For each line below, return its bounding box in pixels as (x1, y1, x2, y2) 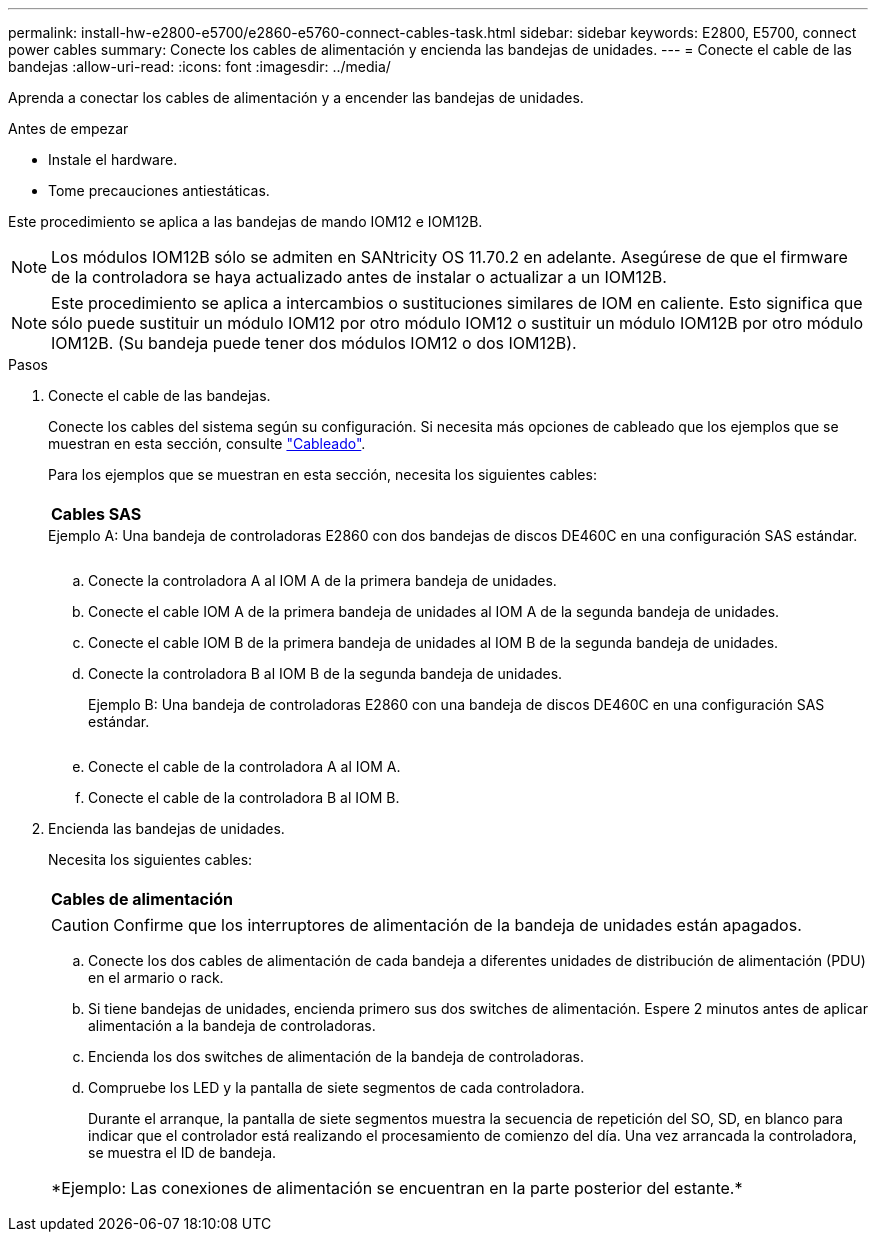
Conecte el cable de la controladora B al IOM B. (88, 789, 400, 806)
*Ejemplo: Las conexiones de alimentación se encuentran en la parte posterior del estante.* (51, 1178, 743, 1198)
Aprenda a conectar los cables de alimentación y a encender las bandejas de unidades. (8, 89, 584, 106)
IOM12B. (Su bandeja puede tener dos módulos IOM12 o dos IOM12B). (51, 333, 577, 353)
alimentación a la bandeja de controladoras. (88, 1017, 376, 1034)
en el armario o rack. (88, 969, 224, 986)
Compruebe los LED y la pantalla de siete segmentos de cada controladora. (88, 1079, 585, 1096)
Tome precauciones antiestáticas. (48, 182, 270, 199)
